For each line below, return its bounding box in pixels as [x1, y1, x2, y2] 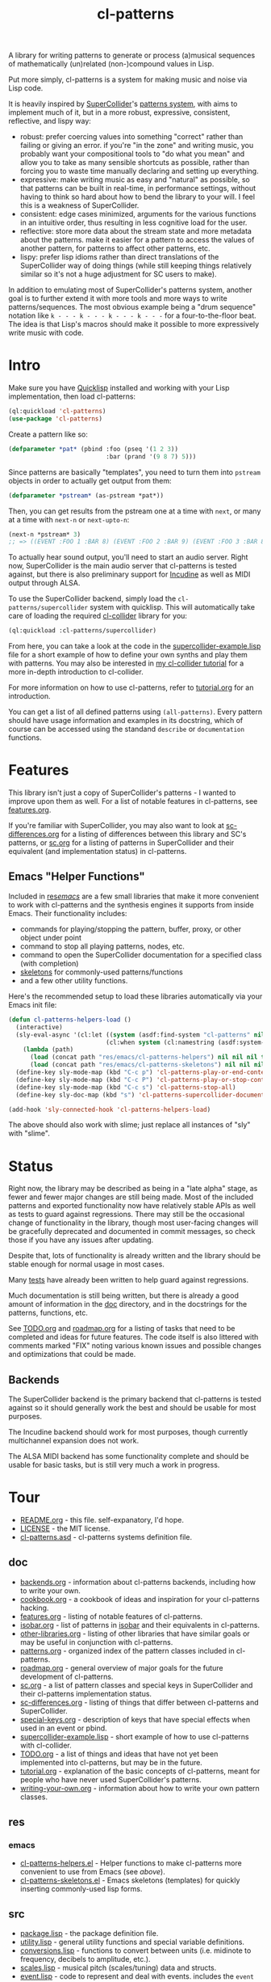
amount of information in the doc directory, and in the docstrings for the [8, 1299, 248, 1309]
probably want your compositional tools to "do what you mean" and [19, 149, 245, 158]
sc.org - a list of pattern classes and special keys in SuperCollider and [19, 1680, 253, 1690]
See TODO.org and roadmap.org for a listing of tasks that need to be [8, 1324, 236, 1333]
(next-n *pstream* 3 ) [8, 530, 81, 539]
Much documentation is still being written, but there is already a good [8, 1291, 240, 1300]
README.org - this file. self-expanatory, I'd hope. [19, 1515, 184, 1525]
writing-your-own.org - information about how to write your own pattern [19, 1783, 260, 1793]
